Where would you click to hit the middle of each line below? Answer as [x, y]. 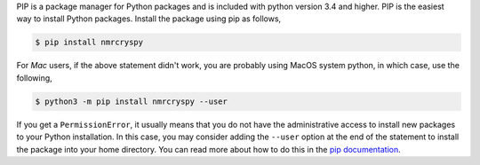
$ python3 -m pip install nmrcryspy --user [132, 101]
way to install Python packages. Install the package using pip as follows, [149, 19]
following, [34, 78]
